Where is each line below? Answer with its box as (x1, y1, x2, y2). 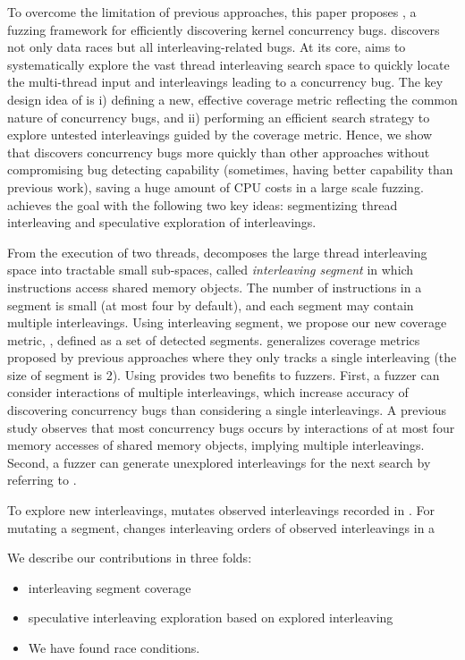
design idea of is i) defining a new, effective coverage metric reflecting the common (7, 89, 458, 108)
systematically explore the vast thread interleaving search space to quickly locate (7, 55, 450, 73)
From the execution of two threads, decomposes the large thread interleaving (7, 242, 427, 261)
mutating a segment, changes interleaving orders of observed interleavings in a (7, 518, 435, 537)
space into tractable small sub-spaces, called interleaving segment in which (7, 260, 414, 279)
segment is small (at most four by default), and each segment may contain (7, 295, 414, 314)
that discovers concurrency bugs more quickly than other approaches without (7, 142, 430, 161)
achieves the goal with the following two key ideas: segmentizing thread (7, 195, 398, 214)
